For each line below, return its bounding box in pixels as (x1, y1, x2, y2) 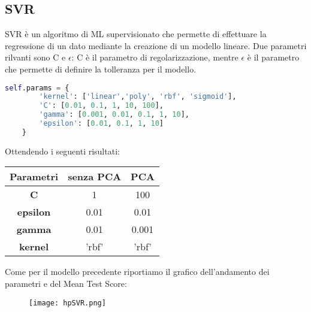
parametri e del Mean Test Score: (5, 277, 127, 290)
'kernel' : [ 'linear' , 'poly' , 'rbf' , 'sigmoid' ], (39, 92, 237, 101)
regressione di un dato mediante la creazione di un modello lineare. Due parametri (5, 39, 307, 52)
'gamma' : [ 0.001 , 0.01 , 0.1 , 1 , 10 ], (39, 110, 189, 119)
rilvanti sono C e (5, 51, 66, 63)
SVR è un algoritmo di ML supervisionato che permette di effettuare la (5, 28, 267, 40)
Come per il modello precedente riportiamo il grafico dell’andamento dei (5, 265, 270, 278)
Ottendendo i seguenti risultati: (5, 144, 120, 157)
